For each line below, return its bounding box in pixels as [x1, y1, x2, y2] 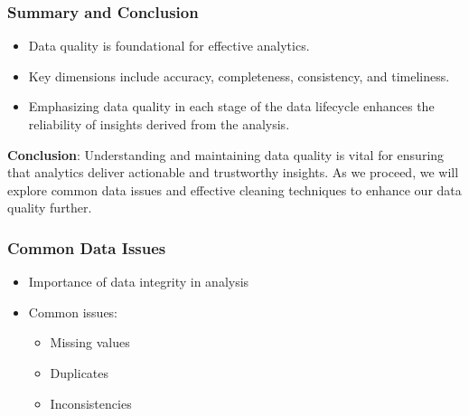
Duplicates [50, 363, 109, 382]
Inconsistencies [50, 393, 132, 412]
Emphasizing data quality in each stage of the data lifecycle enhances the [28, 97, 435, 116]
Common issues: [28, 302, 118, 321]
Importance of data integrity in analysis [28, 272, 249, 291]
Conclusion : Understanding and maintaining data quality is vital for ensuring [7, 145, 445, 164]
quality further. [7, 198, 92, 217]
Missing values [50, 333, 130, 352]
